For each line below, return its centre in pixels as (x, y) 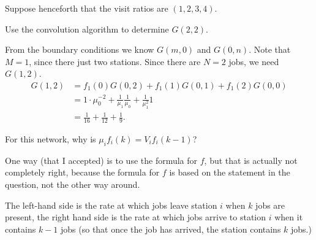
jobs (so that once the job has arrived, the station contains (171, 229)
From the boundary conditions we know (80, 49)
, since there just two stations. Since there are (115, 61)
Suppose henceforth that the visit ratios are (87, 8)
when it (289, 217)
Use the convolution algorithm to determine (87, 29)
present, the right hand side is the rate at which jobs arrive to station (136, 217)
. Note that (270, 49)
